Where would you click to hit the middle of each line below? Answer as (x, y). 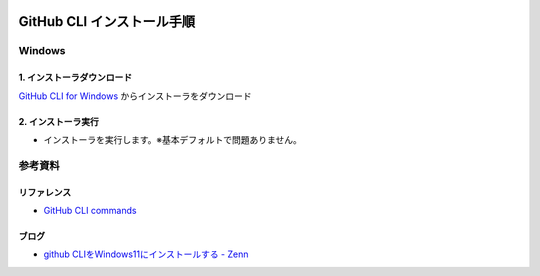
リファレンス (45, 192)
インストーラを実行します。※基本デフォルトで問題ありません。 (172, 139)
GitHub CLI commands (90, 210)
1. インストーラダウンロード (75, 77)
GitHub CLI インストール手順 (107, 21)
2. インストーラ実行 (59, 121)
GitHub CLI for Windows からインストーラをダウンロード (135, 96)
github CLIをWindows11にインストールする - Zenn (146, 254)
